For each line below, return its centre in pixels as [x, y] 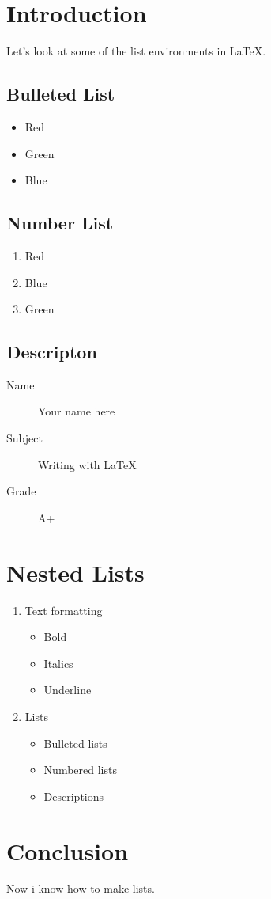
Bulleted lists [75, 743]
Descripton [52, 352]
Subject [24, 438]
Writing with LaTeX [87, 464]
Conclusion [68, 850]
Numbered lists [80, 770]
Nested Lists [75, 572]
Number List [60, 223]
